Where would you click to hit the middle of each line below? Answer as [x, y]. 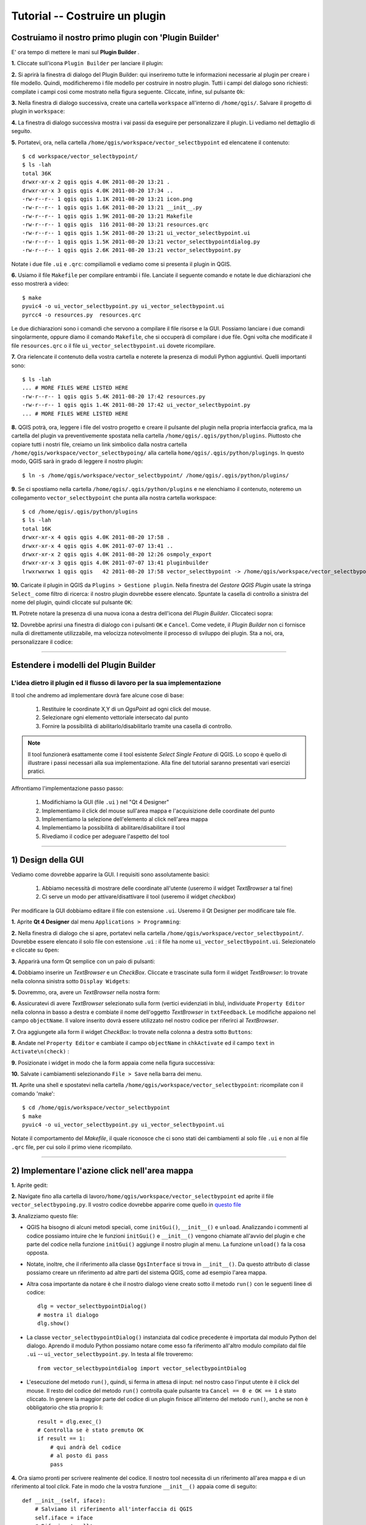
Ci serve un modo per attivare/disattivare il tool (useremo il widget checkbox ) [139, 897]
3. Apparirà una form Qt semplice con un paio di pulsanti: [83, 961]
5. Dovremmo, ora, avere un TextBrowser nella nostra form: [86, 992]
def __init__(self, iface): [64, 1500]
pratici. [37, 771]
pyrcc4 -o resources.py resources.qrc [82, 315]
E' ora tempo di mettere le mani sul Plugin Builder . [75, 52]
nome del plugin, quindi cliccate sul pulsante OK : [72, 602]
